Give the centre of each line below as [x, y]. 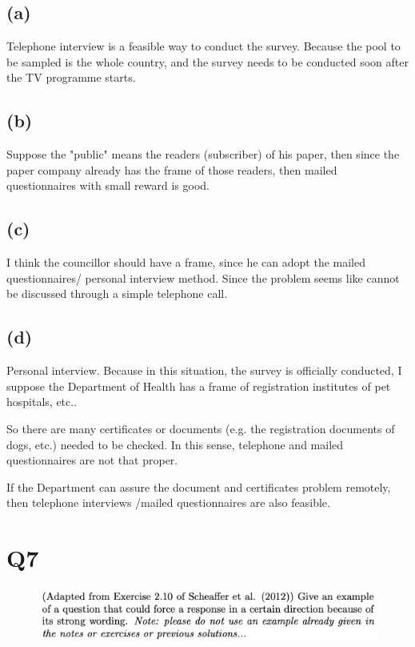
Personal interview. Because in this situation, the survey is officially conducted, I [204, 370]
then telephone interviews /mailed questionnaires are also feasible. [168, 502]
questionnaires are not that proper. [92, 460]
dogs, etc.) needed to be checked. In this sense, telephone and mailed [175, 444]
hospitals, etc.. [42, 402]
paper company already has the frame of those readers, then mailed [172, 169]
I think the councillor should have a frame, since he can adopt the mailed [186, 262]
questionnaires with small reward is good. [108, 185]
